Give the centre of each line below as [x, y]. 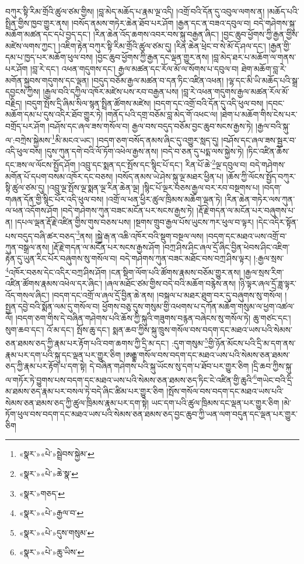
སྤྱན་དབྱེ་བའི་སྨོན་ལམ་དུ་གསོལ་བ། [53, 306]
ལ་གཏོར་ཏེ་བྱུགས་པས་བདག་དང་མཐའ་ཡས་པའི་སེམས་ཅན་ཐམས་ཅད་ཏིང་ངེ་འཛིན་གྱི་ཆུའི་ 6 [131, 379]
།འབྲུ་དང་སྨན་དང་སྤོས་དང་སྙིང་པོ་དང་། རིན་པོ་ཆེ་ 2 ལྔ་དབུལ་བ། [163, 164]
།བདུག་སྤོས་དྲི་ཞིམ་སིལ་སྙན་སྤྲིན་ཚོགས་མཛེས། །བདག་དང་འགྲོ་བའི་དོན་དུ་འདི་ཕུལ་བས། [144, 103]
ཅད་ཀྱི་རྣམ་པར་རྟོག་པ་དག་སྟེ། [46, 366]
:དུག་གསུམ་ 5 [190, 342]
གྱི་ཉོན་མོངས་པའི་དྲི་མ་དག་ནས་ [252, 343]
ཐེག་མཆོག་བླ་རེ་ [264, 68]
